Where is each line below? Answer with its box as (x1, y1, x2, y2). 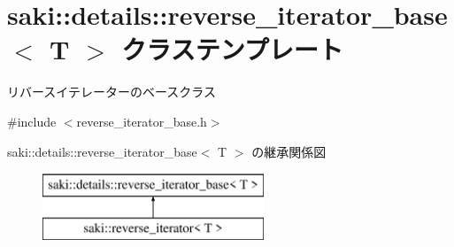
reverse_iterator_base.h (76, 112, 207, 130)
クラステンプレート (121, 31, 343, 67)
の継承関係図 (251, 142, 327, 160)
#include (7, 112, 57, 130)
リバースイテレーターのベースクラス (7, 82, 217, 101)
